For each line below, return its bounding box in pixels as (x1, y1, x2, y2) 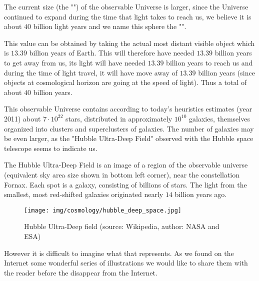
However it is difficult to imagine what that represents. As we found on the (4, 247, 234, 258)
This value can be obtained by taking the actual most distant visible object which (4, 37, 255, 48)
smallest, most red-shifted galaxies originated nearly (4, 189, 163, 199)
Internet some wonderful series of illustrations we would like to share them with (4, 257, 248, 268)
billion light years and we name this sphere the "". (33, 21, 186, 31)
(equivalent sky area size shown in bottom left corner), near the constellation (4, 169, 240, 179)
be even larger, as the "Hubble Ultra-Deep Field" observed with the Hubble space (4, 133, 253, 143)
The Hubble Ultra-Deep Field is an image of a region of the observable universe (4, 159, 248, 170)
